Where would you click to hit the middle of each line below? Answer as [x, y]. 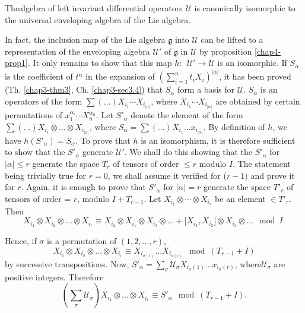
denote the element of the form [187, 115]
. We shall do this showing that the [188, 152]
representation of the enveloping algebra [77, 51]
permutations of [34, 115]
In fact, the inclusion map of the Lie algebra [85, 39]
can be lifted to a [232, 39]
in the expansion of [120, 76]
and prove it [273, 175]
